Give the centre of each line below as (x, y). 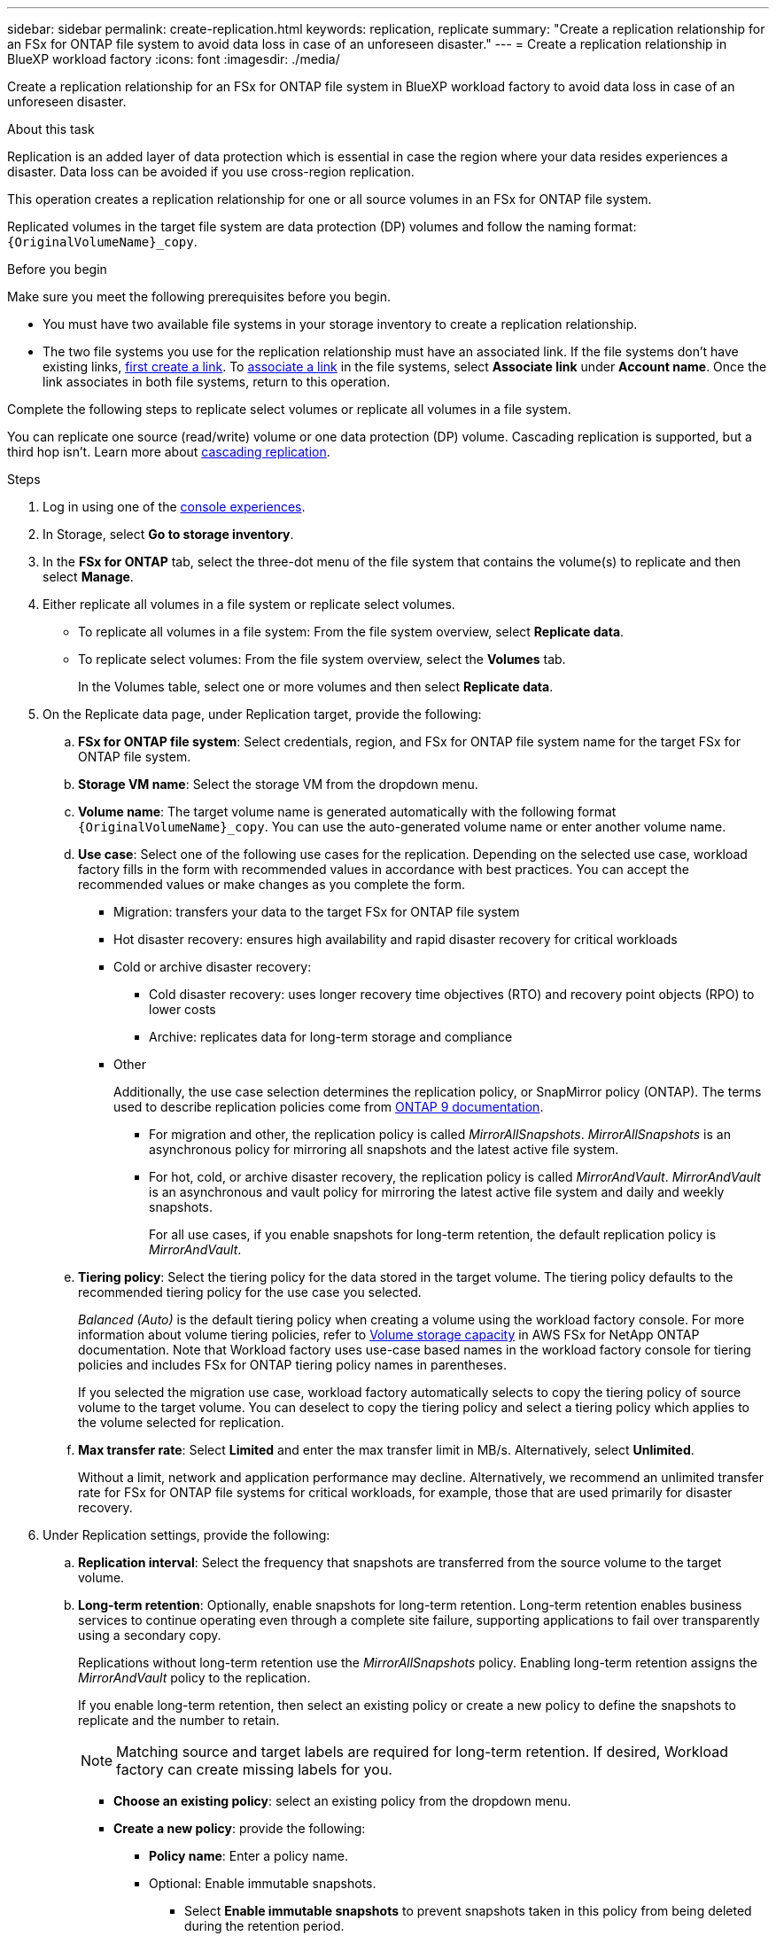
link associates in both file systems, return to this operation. (217, 382)
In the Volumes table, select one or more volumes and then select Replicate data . (316, 687)
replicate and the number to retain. (179, 1720)
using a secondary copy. (150, 1635)
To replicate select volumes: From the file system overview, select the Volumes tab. (322, 659)
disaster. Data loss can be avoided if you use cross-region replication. (211, 172)
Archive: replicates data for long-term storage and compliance (331, 1037)
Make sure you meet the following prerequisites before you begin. (199, 297)
